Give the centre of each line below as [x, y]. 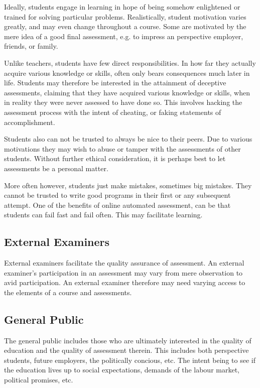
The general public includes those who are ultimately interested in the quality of [128, 340]
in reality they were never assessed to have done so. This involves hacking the [123, 102]
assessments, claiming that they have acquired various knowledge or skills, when [127, 92]
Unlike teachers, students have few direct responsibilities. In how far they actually [130, 62]
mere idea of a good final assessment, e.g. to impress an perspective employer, [124, 36]
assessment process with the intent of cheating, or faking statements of [113, 112]
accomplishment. [30, 122]
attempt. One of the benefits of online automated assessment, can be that [117, 205]
